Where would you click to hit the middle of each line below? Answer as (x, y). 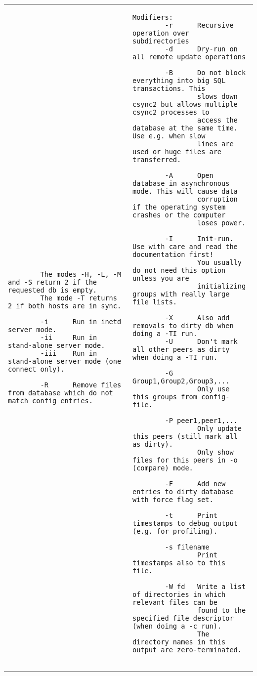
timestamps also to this (179, 563)
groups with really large (181, 294)
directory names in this (179, 642)
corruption (217, 199)
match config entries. (50, 401)
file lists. (155, 302)
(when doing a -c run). (177, 626)
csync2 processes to (171, 112)
